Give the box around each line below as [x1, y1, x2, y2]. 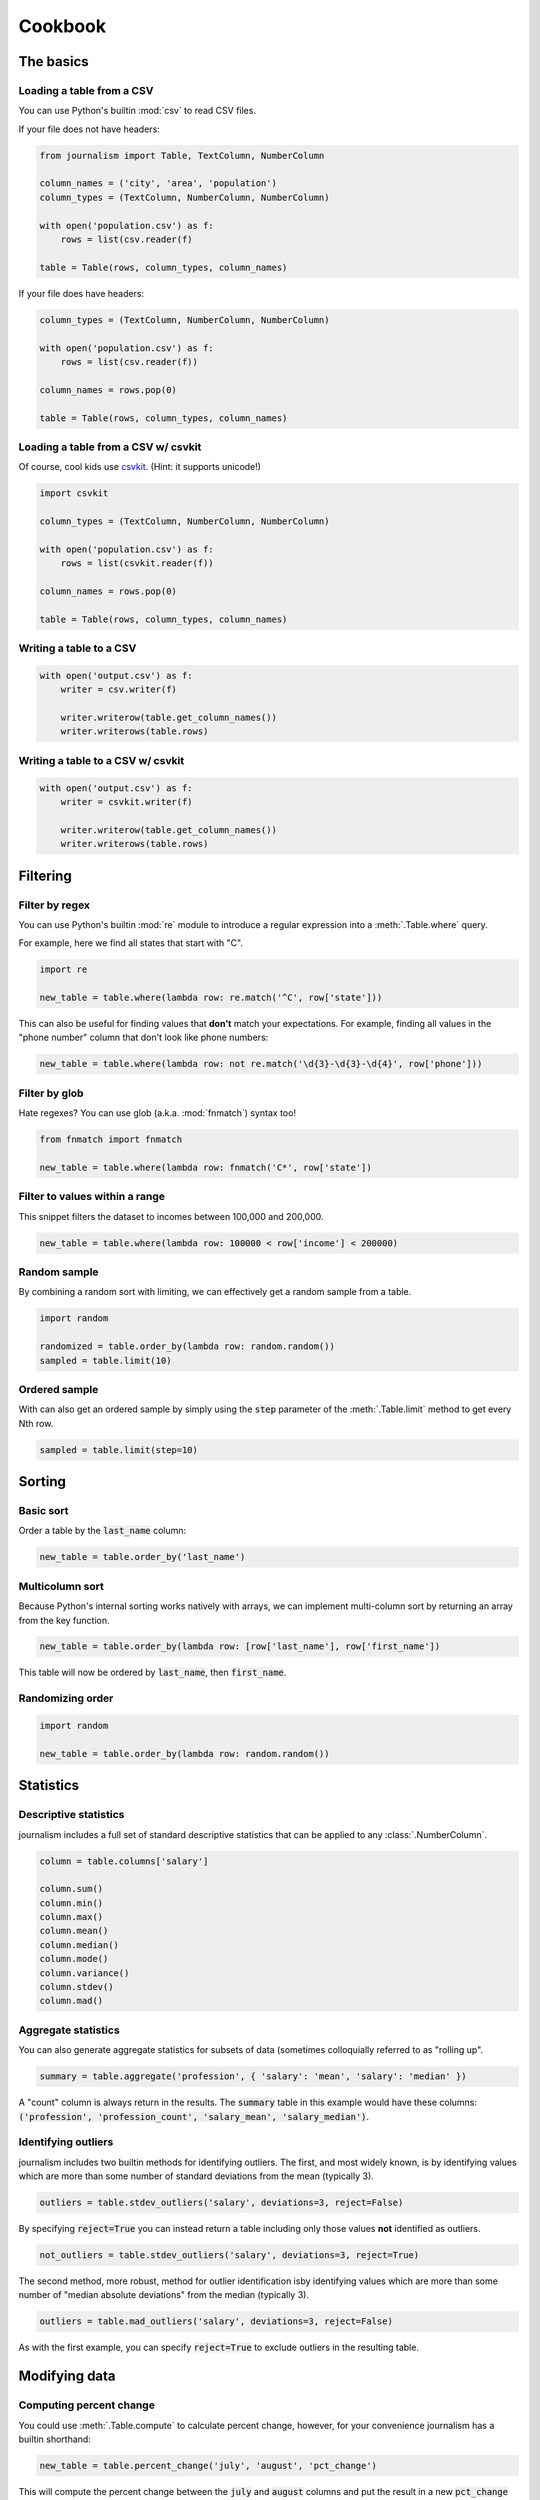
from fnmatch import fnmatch [39, 1134, 183, 1145]
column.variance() [39, 1967, 130, 1979]
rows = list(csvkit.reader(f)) [60, 558, 214, 569]
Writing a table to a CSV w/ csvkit [18, 753, 185, 767]
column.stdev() [39, 1981, 114, 1993]
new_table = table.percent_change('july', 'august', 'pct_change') [39, 2460, 378, 2471]
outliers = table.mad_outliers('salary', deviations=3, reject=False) [39, 2316, 394, 2327]
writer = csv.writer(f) [60, 684, 177, 695]
